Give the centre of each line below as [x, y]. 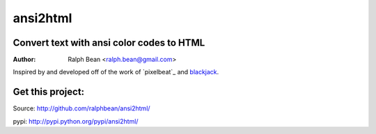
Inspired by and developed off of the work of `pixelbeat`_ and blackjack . [116, 72]
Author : [24, 60]
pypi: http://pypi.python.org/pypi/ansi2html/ [76, 121]
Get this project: [49, 92]
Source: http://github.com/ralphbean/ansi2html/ [81, 108]
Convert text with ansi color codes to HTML [109, 43]
